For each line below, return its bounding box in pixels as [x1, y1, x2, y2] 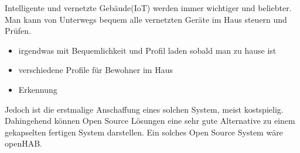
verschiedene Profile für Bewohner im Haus [18, 64, 173, 76]
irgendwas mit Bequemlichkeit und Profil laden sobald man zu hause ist [18, 44, 277, 56]
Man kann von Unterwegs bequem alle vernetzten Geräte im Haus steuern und [5, 13, 287, 25]
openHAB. [5, 137, 42, 149]
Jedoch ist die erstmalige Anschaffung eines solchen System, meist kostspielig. [5, 103, 284, 115]
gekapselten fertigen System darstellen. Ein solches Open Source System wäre [5, 126, 283, 138]
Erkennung [18, 83, 57, 95]
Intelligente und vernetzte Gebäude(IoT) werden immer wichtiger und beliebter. [5, 2, 292, 13]
